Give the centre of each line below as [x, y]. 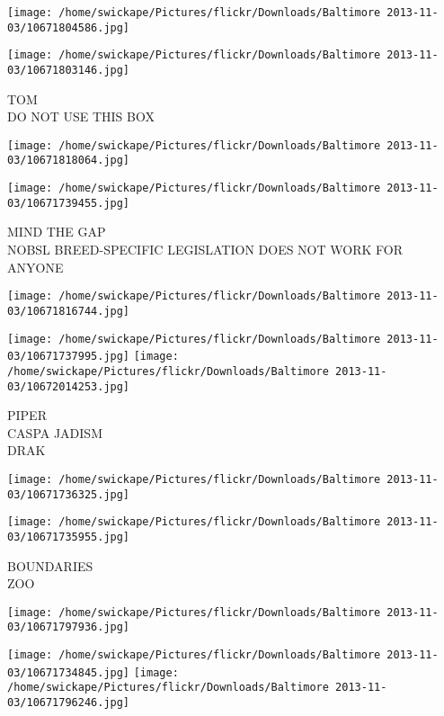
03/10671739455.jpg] [69, 203]
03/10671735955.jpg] [69, 537]
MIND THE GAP [57, 232]
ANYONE [36, 267]
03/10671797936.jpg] [69, 627]
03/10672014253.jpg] [69, 386]
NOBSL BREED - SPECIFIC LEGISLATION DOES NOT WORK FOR [205, 250]
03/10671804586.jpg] [69, 27]
